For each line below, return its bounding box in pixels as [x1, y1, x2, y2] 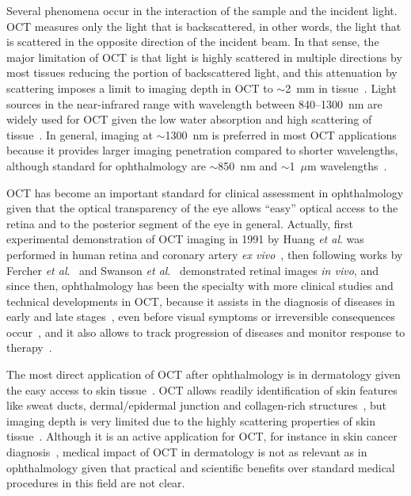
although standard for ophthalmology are [6, 157, 206, 174]
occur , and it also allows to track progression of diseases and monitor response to [6, 323, 405, 340]
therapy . [6, 339, 52, 356]
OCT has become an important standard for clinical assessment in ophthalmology [6, 184, 404, 200]
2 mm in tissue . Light [285, 79, 397, 96]
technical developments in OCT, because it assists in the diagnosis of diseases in [6, 292, 395, 309]
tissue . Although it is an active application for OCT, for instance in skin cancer [6, 428, 398, 444]
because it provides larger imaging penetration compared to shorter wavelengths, [6, 142, 398, 158]
